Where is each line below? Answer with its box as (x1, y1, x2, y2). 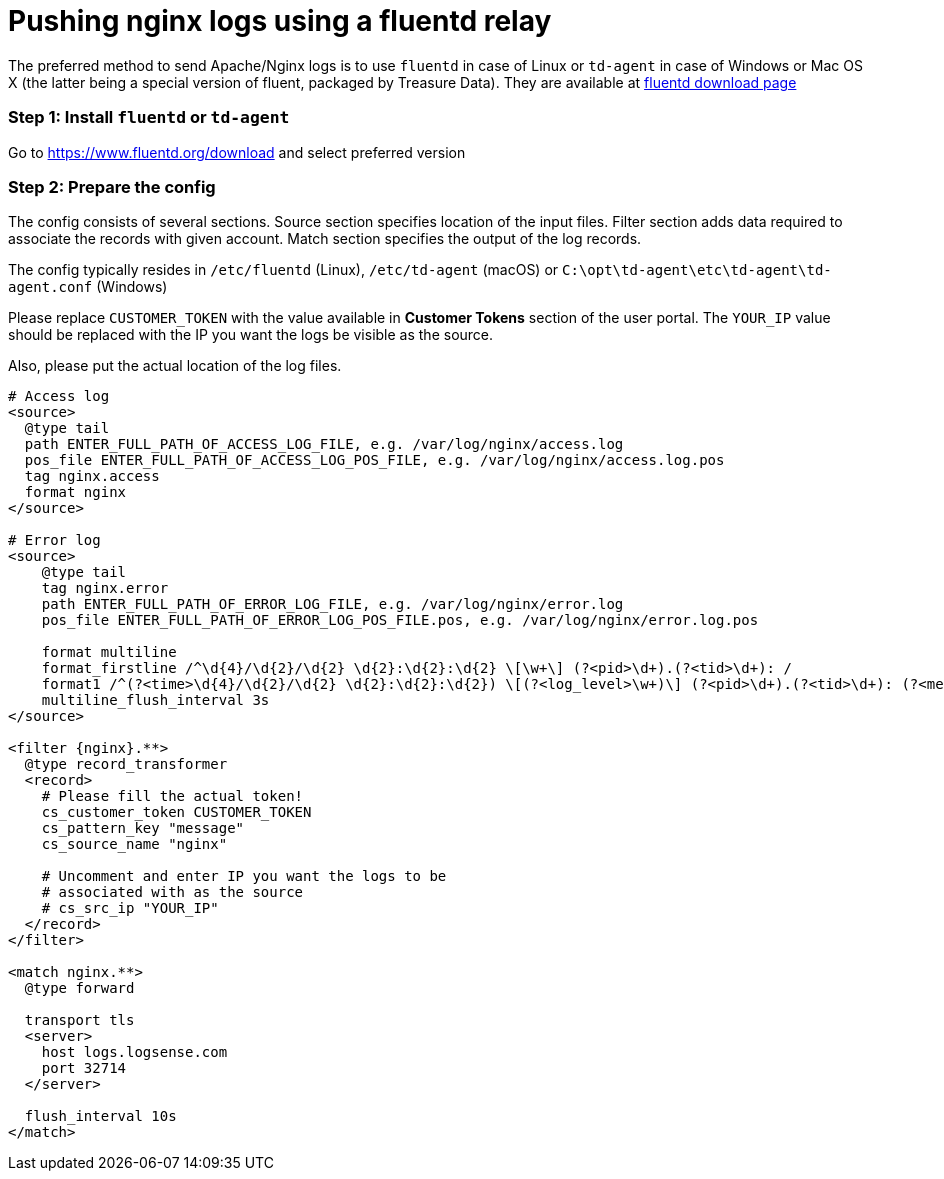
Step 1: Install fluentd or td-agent (8, 107, 290, 128)
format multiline (41, 644, 177, 661)
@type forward (24, 980, 135, 997)
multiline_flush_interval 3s (41, 692, 270, 709)
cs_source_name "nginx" (41, 836, 228, 853)
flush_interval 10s (24, 1108, 177, 1125)
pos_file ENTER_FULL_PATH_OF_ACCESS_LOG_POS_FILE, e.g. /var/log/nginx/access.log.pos (24, 452, 725, 469)
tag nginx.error (41, 580, 169, 597)
